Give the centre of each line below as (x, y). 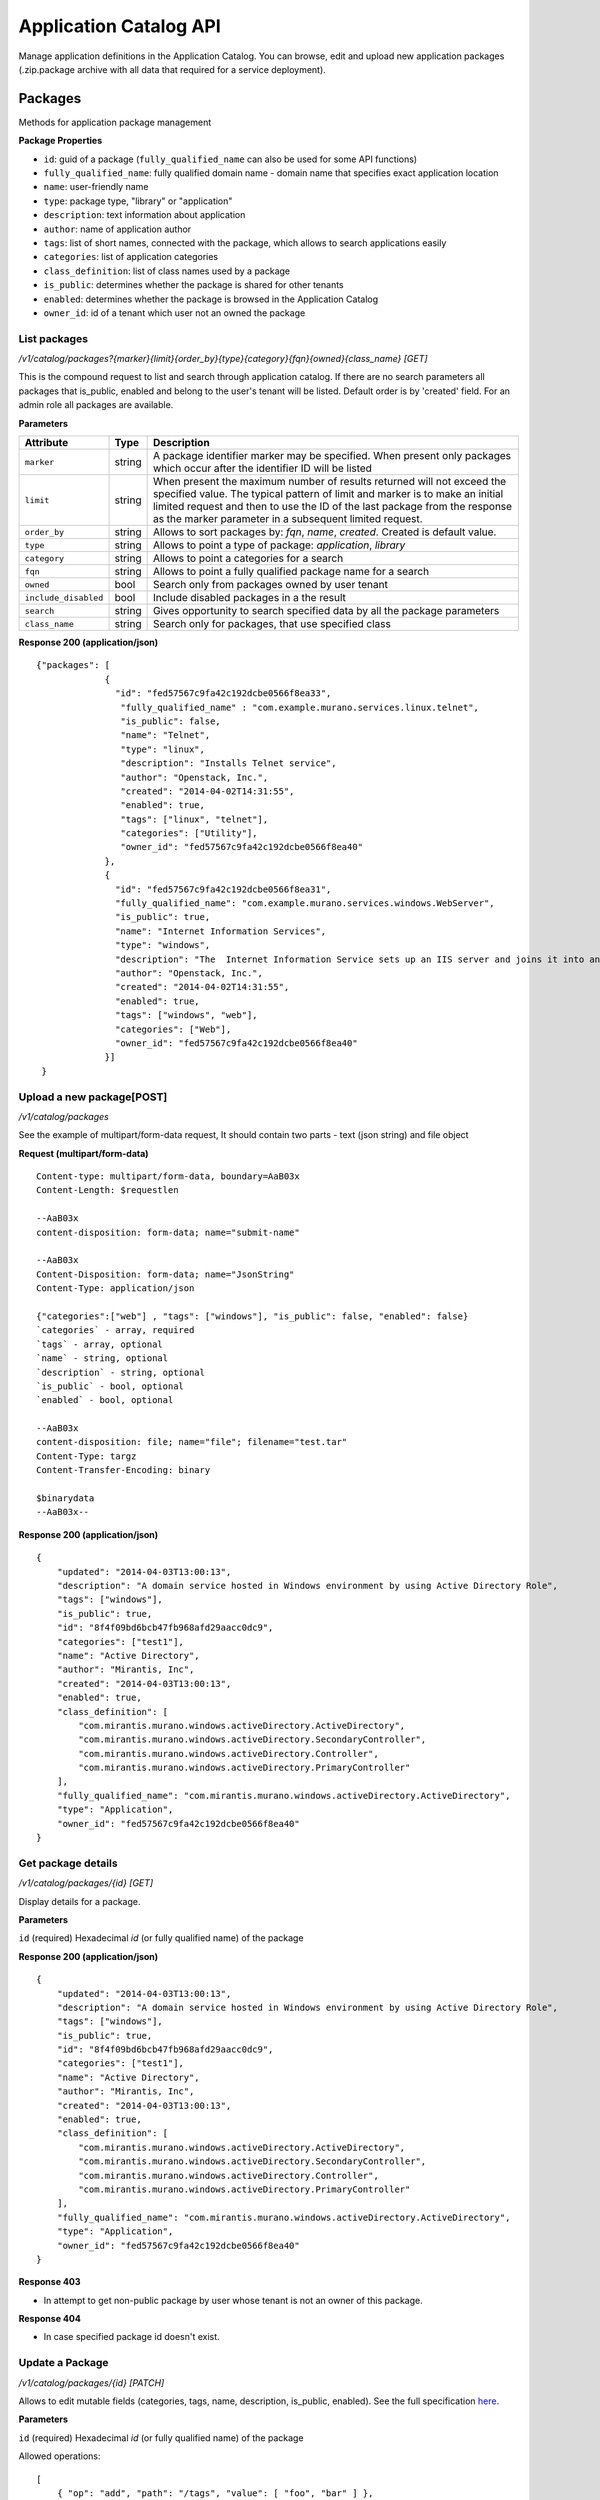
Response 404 (50, 2319)
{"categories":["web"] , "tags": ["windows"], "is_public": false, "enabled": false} (252, 1316)
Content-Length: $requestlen (107, 1190)
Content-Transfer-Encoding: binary (123, 1470)
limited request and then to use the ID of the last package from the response (332, 507)
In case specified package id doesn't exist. (131, 2337)
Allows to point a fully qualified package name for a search (291, 572)
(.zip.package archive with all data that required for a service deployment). (172, 69)
